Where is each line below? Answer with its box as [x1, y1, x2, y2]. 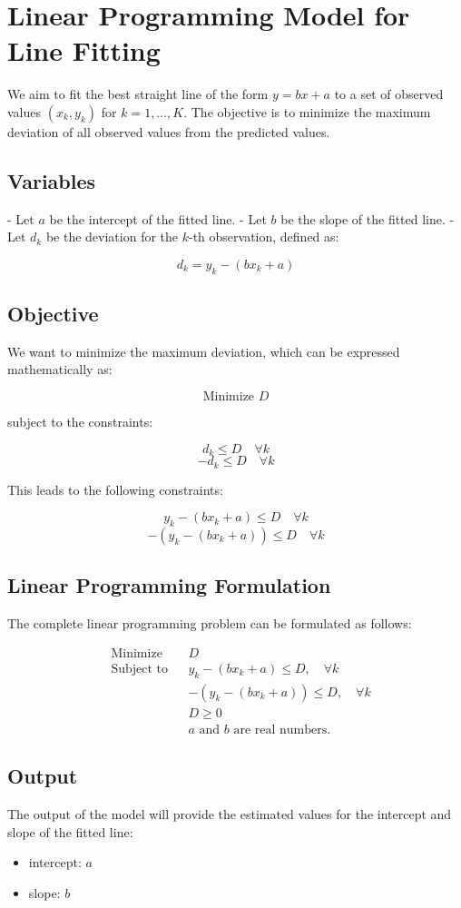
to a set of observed [334, 84, 444, 104]
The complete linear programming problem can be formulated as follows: [7, 614, 412, 633]
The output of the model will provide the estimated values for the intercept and [7, 804, 452, 823]
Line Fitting [7, 32, 161, 69]
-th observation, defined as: [188, 227, 339, 246]
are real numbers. [233, 723, 331, 736]
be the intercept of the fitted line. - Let [49, 209, 267, 228]
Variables [7, 166, 96, 194]
